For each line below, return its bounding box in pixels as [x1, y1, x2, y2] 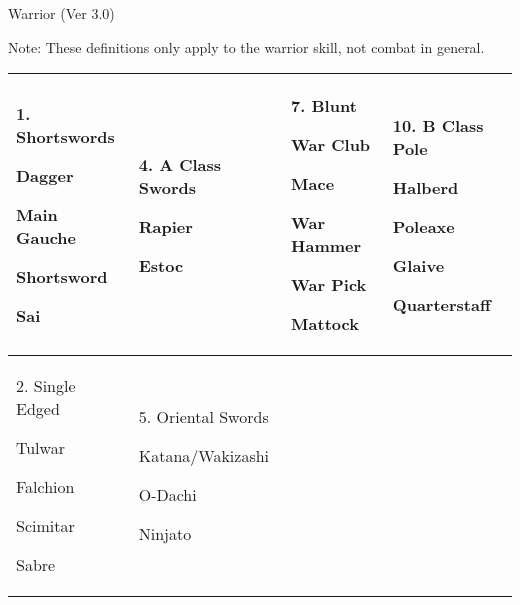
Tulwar [16, 436, 65, 460]
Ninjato [138, 522, 192, 546]
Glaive [392, 253, 445, 277]
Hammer [291, 234, 362, 258]
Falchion [16, 475, 75, 499]
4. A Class [138, 152, 222, 176]
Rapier [138, 214, 193, 238]
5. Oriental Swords [138, 405, 269, 429]
